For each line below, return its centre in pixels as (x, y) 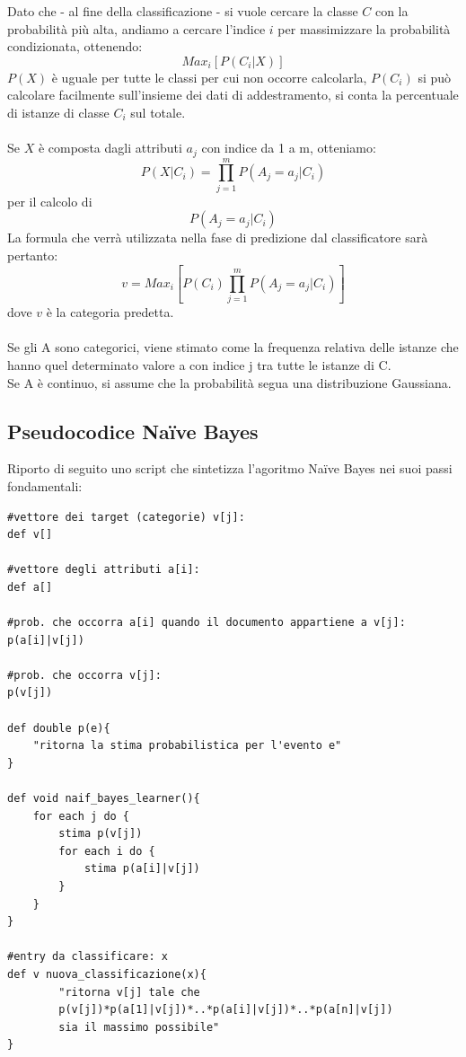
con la (391, 11)
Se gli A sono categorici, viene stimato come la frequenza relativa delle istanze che (233, 347)
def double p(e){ (59, 728)
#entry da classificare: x (88, 957)
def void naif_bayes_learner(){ (104, 799)
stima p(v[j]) (101, 834)
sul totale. (158, 112)
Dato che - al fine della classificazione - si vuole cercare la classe (183, 11)
